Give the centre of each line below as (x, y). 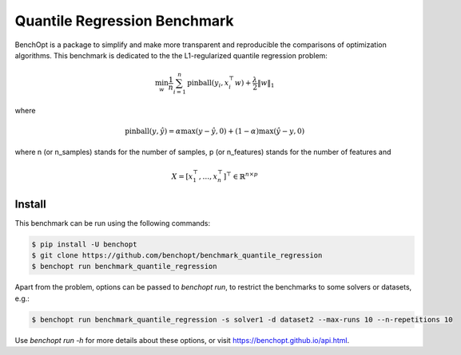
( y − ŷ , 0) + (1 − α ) (227, 131)
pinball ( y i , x (208, 84)
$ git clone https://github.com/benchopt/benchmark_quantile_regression (177, 256)
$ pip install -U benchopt (84, 244)
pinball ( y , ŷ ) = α (153, 131)
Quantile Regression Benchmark (125, 21)
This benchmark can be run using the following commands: (113, 223)
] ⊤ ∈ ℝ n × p (241, 176)
